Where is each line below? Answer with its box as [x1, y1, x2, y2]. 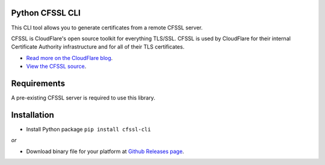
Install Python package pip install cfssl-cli [26, 125, 151, 133]
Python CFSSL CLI [11, 8, 81, 18]
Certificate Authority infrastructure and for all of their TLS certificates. [11, 43, 185, 50]
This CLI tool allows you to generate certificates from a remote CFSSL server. [11, 24, 203, 31]
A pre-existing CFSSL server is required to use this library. [11, 94, 156, 101]
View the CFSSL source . [26, 63, 87, 70]
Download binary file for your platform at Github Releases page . [26, 148, 185, 155]
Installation [11, 110, 54, 120]
